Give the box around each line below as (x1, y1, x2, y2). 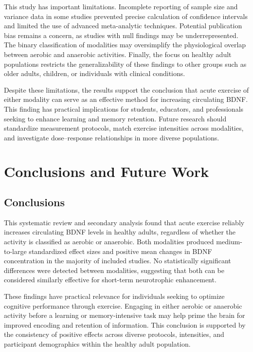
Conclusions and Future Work (4, 161, 209, 181)
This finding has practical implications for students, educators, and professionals (4, 103, 244, 114)
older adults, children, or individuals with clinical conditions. (4, 68, 185, 78)
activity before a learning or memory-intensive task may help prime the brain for (4, 310, 245, 320)
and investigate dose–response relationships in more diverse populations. (4, 132, 219, 142)
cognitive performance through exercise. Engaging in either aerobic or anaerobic (4, 300, 242, 311)
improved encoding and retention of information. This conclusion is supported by (4, 319, 246, 330)
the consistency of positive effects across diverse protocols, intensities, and (4, 329, 224, 339)
